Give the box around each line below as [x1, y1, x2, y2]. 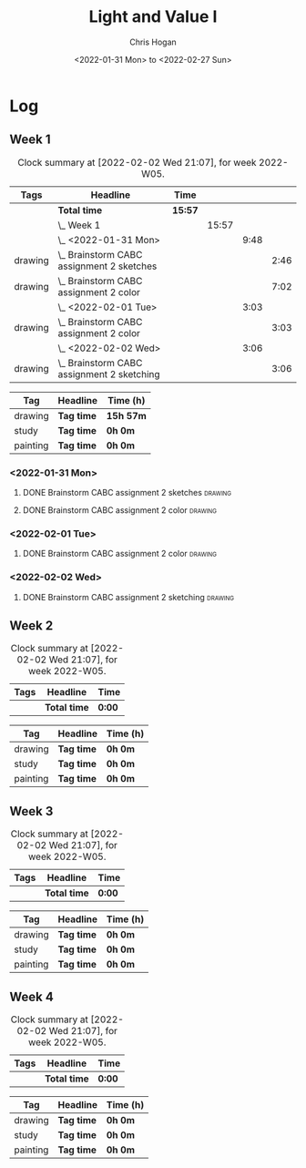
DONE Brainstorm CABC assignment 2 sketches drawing [22, 487, 232, 498]
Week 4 [9, 989, 55, 1004]
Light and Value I [88, 6, 218, 27]
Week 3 [9, 804, 54, 819]
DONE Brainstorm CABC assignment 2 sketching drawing [22, 591, 235, 602]
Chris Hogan [128, 36, 178, 47]
